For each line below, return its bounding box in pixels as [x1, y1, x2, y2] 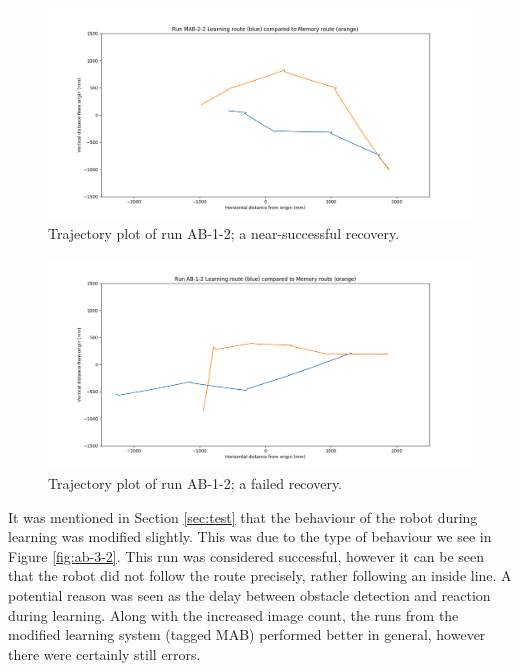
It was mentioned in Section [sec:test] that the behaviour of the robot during [8, 506, 478, 527]
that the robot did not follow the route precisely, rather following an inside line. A [8, 565, 512, 586]
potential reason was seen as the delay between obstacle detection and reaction [8, 584, 491, 605]
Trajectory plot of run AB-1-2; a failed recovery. [48, 472, 343, 493]
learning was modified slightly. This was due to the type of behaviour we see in [8, 526, 492, 547]
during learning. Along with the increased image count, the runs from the [8, 604, 459, 625]
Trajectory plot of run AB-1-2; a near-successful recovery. [48, 223, 400, 244]
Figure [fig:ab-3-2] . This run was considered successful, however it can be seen [8, 545, 485, 566]
